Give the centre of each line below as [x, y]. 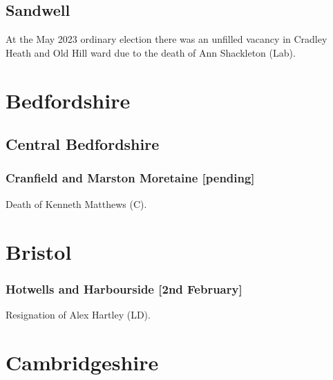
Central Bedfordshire [83, 144]
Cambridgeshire [82, 362]
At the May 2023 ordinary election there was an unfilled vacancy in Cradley [166, 39]
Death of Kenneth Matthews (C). [76, 203]
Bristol [39, 251]
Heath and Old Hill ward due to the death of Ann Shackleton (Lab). [151, 52]
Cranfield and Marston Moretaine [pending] [130, 178]
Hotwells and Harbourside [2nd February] [124, 288]
